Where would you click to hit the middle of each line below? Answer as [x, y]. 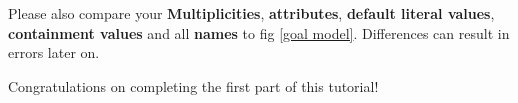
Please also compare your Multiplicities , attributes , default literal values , [251, 13]
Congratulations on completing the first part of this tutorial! [193, 85]
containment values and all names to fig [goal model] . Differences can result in [259, 32]
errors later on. [54, 52]
